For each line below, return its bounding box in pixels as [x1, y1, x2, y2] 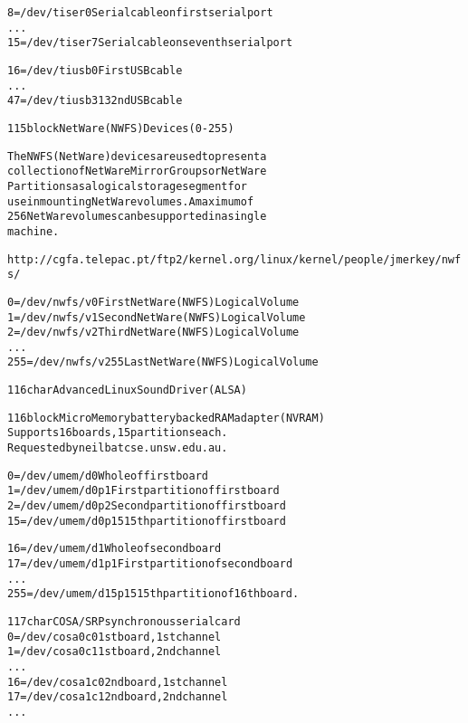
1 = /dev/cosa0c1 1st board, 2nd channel [7, 645, 222, 659]
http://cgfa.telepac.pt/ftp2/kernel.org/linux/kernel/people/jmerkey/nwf [7, 252, 462, 266]
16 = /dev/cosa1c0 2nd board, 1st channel [7, 675, 228, 689]
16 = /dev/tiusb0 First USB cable [7, 63, 183, 77]
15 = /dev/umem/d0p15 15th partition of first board [7, 514, 286, 528]
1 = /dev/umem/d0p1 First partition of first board [7, 484, 280, 498]
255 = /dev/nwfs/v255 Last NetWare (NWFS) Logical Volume [7, 356, 319, 369]
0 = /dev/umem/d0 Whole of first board [7, 469, 208, 482]
